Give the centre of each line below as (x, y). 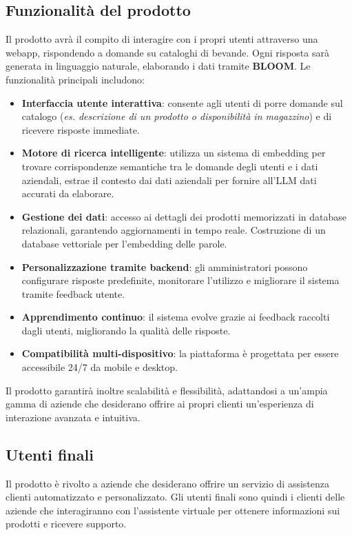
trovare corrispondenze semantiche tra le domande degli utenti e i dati (170, 166)
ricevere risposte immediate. (81, 129)
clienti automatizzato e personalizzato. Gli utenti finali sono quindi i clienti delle (175, 497)
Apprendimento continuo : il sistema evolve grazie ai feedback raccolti (176, 317)
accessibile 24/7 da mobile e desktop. (100, 367)
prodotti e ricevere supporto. (66, 524)
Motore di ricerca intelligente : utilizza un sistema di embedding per (174, 153)
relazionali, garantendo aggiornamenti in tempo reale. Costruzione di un (174, 230)
